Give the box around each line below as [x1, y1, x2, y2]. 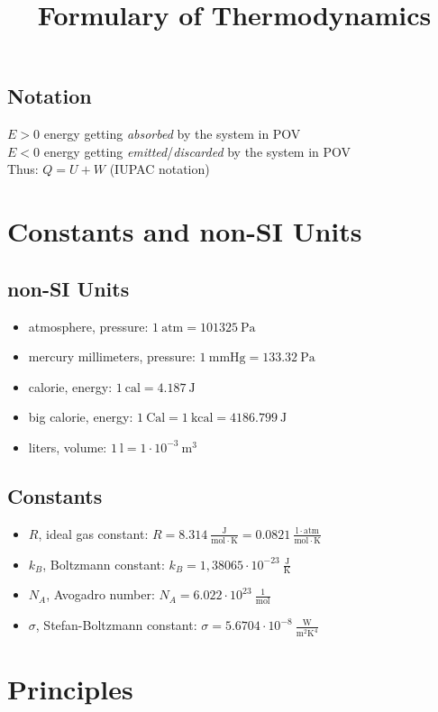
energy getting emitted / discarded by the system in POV [43, 141, 351, 160]
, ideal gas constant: [38, 524, 149, 543]
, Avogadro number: [46, 585, 155, 604]
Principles [7, 671, 133, 707]
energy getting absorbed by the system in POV [43, 124, 301, 143]
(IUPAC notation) [109, 160, 210, 178]
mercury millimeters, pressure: [28, 347, 196, 366]
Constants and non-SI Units [7, 213, 362, 250]
